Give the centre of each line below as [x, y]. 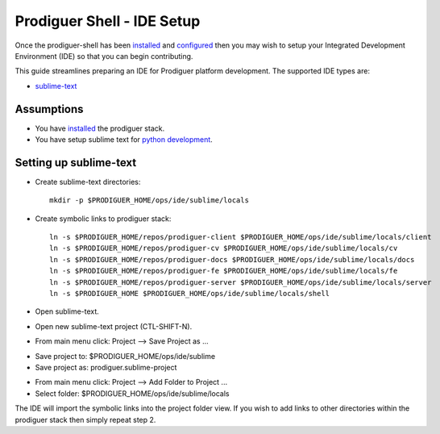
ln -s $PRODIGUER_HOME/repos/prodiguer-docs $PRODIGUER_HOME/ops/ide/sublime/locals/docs [232, 259]
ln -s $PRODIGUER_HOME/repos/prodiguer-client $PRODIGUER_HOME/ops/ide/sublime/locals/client [241, 237]
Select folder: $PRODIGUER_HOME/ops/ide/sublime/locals [132, 393]
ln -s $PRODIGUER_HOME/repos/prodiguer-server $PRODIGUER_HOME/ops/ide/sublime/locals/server [241, 282]
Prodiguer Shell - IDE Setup [108, 21]
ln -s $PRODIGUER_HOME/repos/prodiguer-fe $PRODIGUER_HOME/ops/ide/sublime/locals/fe [224, 271]
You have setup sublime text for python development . [124, 140]
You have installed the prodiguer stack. [100, 128]
